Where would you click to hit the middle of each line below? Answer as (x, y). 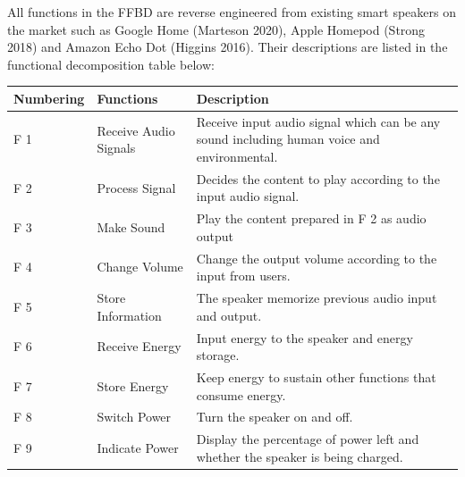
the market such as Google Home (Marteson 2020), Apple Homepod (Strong (216, 29)
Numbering (49, 98)
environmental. (237, 156)
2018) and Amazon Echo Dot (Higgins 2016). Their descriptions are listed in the (228, 47)
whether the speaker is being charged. (300, 456)
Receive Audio (136, 130)
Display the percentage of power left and (308, 439)
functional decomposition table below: (111, 64)
